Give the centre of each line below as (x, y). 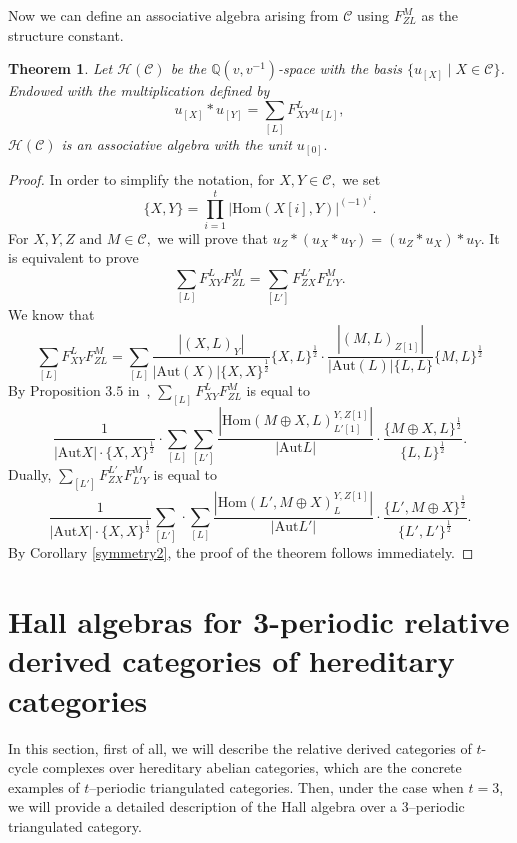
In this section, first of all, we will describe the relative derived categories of (240, 747)
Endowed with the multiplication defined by (139, 90)
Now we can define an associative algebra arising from (173, 15)
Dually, (30, 473)
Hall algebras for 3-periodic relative (259, 621)
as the (440, 15)
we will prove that (213, 237)
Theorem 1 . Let (60, 68)
